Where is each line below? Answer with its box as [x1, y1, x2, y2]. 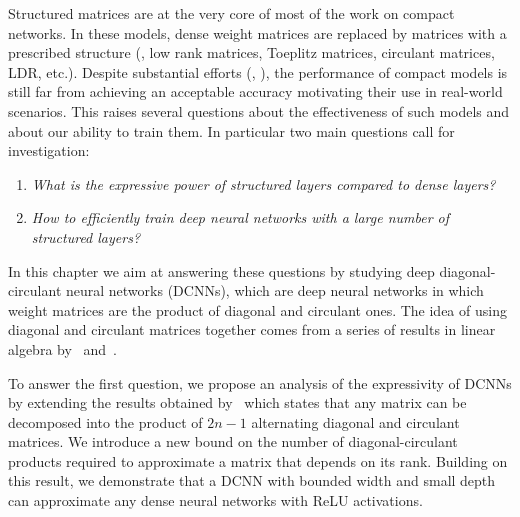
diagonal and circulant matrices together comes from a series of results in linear [8, 319, 496, 340]
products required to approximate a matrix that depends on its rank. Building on [8, 450, 508, 471]
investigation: [8, 140, 90, 161]
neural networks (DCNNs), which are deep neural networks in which [65, 280, 484, 301]
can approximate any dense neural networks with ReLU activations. [8, 490, 423, 511]
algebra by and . [8, 338, 117, 359]
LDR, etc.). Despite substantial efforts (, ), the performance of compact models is [8, 61, 508, 82]
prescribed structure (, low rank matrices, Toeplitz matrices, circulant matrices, [8, 42, 495, 63]
